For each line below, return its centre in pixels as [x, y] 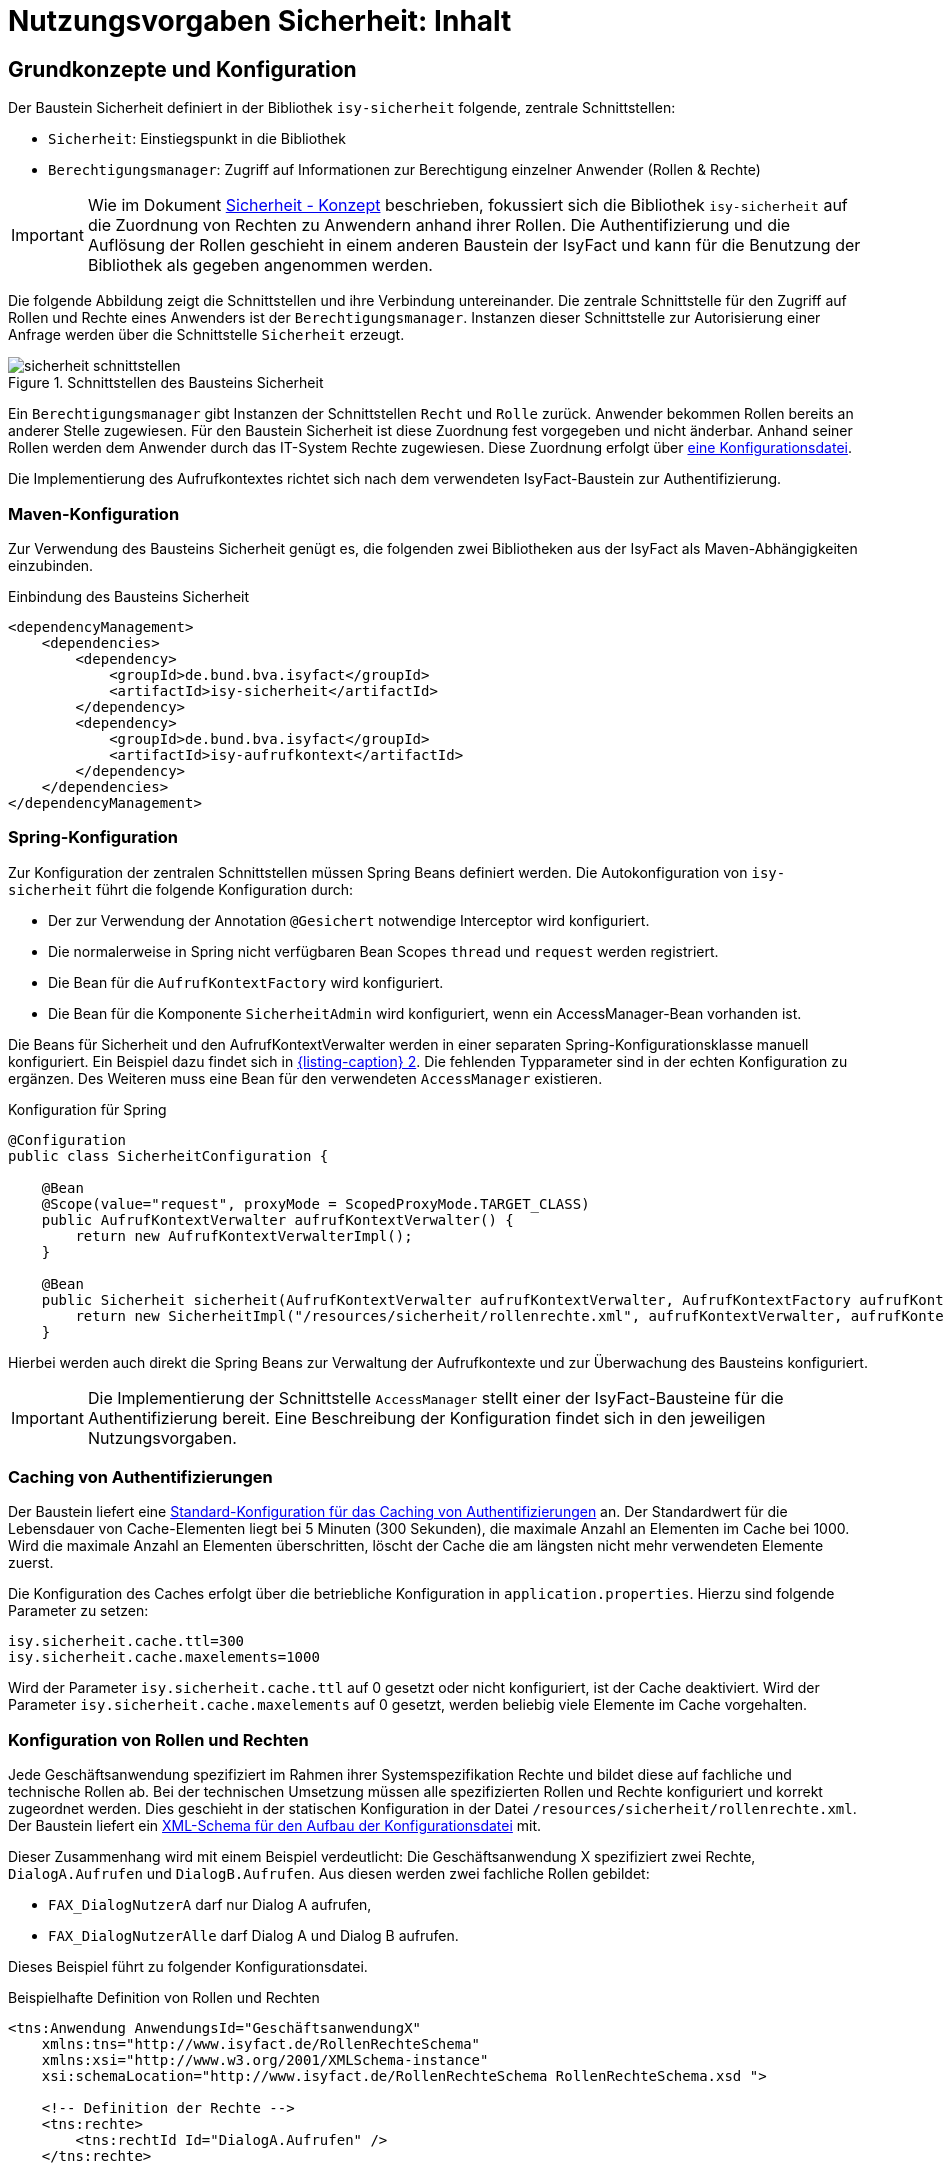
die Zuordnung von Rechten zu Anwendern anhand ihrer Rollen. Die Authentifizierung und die [439, 225]
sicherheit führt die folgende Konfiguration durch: [181, 889]
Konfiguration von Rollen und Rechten [158, 1739]
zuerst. [31, 1563]
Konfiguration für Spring [87, 1109]
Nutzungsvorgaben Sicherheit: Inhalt [260, 21]
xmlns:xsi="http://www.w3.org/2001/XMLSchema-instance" [265, 2060]
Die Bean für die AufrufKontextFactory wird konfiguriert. [246, 982]
